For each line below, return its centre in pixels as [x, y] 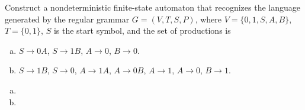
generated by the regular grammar [67, 19]
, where [208, 19]
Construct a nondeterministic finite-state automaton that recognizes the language [152, 7]
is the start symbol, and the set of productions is [142, 30]
